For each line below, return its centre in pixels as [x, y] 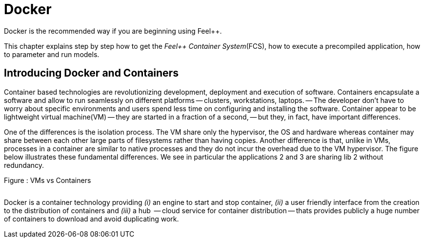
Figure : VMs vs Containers [48, 180]
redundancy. [24, 165]
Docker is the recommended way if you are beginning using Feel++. [113, 31]
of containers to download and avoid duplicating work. [91, 219]
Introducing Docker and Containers [91, 73]
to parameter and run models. [52, 54]
